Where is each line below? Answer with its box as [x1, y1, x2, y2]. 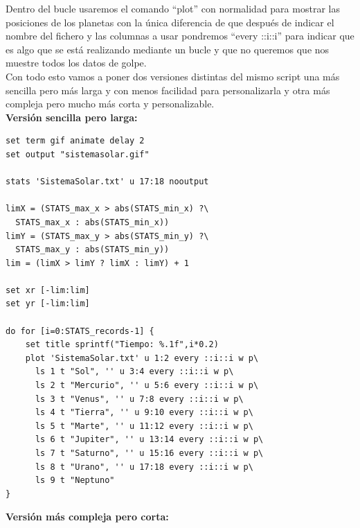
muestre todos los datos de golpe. [6, 55, 147, 70]
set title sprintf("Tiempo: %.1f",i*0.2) [25, 340, 219, 350]
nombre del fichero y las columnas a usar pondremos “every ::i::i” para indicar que [6, 28, 354, 43]
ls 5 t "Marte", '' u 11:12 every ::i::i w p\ [35, 421, 253, 431]
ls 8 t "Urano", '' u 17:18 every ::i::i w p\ [35, 461, 253, 472]
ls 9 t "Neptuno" [35, 475, 115, 486]
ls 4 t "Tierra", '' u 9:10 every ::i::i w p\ [35, 407, 253, 418]
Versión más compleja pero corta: [6, 509, 169, 524]
